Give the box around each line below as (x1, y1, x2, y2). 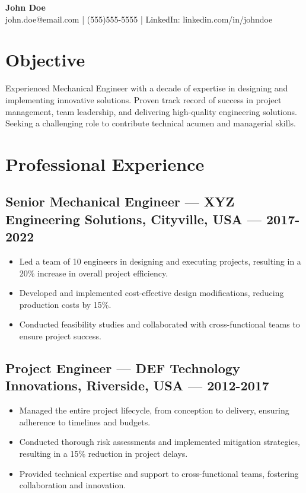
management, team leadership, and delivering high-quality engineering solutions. (5, 105, 297, 117)
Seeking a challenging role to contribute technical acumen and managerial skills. (5, 117, 296, 129)
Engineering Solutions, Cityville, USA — (5, 209, 262, 228)
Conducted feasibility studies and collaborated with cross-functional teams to (19, 318, 300, 330)
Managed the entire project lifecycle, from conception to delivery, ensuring (19, 404, 289, 416)
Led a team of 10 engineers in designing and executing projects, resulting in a (19, 255, 301, 268)
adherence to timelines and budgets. (19, 415, 151, 428)
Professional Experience (5, 151, 205, 176)
